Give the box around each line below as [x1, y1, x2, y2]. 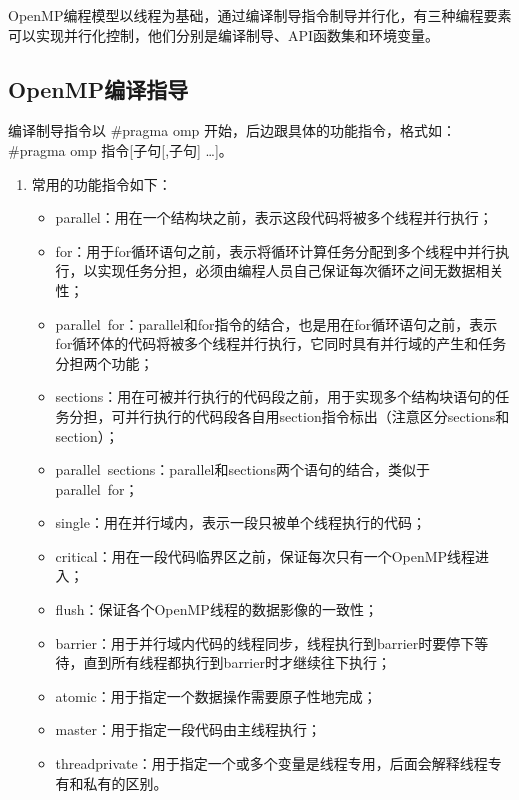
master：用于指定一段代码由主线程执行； [55, 719, 321, 740]
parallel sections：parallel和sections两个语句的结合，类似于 [55, 459, 431, 480]
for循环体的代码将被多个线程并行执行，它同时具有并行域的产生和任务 [55, 333, 507, 354]
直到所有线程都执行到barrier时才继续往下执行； [83, 652, 391, 673]
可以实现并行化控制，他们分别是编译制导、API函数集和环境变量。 [8, 24, 440, 45]
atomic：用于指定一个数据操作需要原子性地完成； [55, 685, 377, 706]
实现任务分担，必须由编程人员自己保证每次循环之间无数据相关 [97, 260, 504, 281]
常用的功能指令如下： [31, 173, 172, 194]
